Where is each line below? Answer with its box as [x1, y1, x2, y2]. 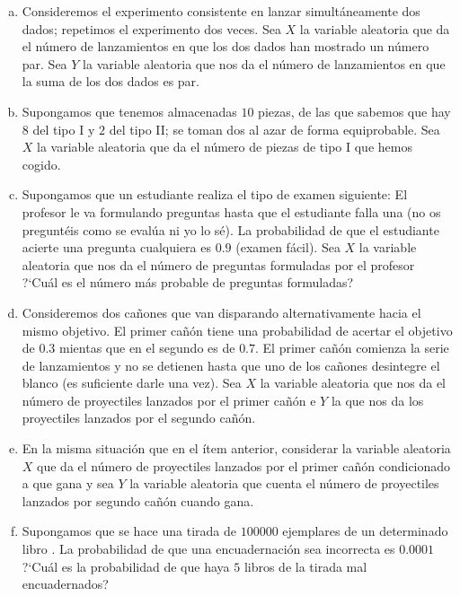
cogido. [22, 154, 61, 173]
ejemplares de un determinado [282, 521, 448, 540]
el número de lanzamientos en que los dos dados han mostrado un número [22, 37, 429, 56]
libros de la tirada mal [243, 557, 367, 575]
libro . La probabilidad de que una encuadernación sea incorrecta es [22, 539, 395, 558]
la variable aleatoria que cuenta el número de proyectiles [129, 474, 439, 493]
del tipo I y [32, 119, 95, 138]
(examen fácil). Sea [235, 238, 341, 257]
